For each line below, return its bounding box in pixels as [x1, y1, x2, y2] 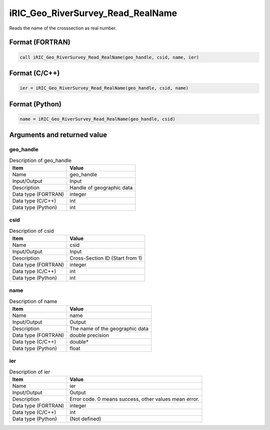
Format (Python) [9, 100, 62, 108]
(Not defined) [69, 415, 101, 422]
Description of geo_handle [9, 157, 72, 164]
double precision [69, 332, 109, 339]
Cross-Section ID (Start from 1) [69, 255, 142, 262]
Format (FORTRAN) [9, 38, 70, 47]
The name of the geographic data [69, 325, 148, 332]
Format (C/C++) [9, 69, 60, 77]
